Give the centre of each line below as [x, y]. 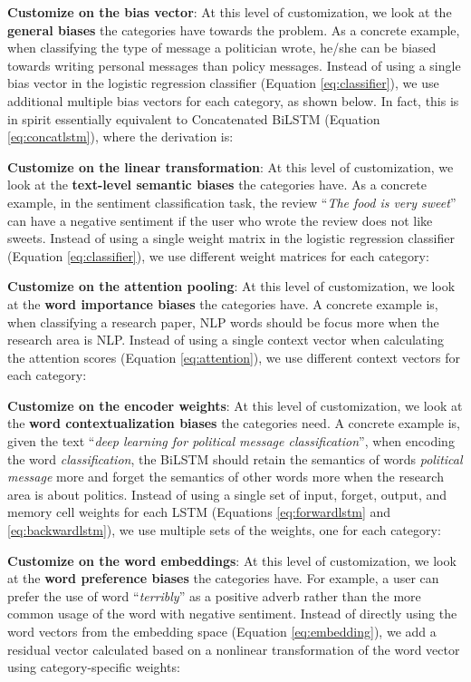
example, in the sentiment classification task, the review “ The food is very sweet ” [232, 202]
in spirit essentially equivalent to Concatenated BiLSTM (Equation [194, 118]
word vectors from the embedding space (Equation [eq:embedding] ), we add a [222, 631]
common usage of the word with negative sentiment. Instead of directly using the [232, 614]
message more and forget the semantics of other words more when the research [226, 477]
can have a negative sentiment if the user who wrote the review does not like [220, 220]
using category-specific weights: [94, 667]
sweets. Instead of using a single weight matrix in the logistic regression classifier [231, 238]
